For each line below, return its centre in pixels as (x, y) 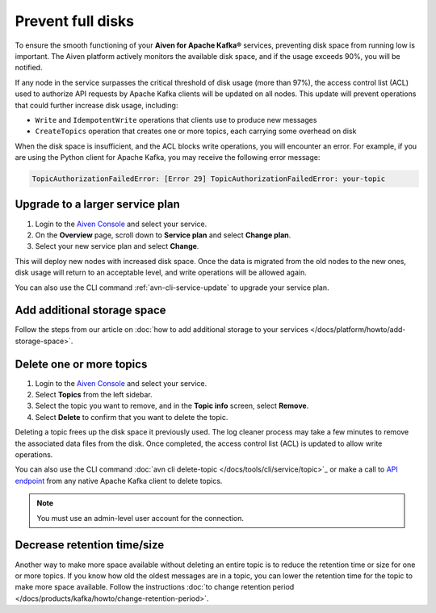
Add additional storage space (90, 311)
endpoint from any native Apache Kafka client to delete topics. (119, 481)
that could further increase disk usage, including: (96, 105)
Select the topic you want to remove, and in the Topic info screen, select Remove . (172, 406)
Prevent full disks (75, 21)
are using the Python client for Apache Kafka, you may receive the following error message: (168, 157)
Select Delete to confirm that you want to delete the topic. (132, 417)
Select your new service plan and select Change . (117, 246)
